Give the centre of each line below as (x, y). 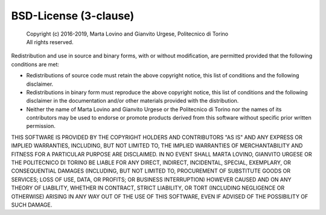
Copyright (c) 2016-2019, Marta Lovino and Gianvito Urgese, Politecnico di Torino (127, 34)
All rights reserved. (50, 42)
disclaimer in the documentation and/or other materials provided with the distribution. (133, 101)
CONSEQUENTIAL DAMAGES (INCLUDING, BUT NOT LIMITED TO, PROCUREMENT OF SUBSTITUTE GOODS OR (151, 171)
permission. (41, 126)
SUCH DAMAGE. (32, 205)
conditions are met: (35, 64)
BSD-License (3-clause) (73, 16)
